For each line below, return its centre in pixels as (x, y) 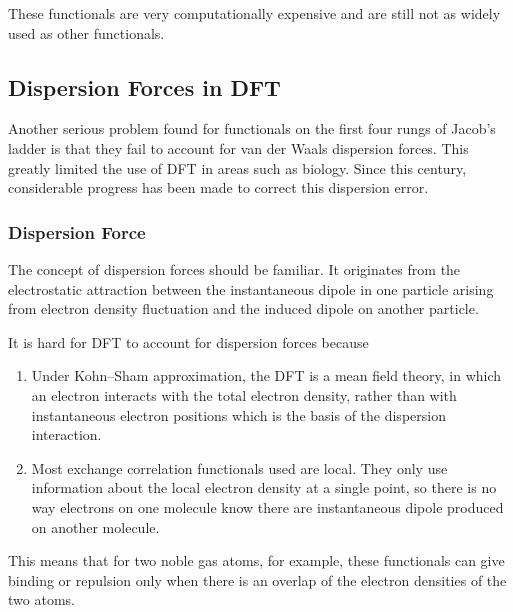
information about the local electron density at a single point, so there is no (264, 487)
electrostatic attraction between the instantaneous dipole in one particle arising (251, 288)
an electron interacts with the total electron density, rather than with (244, 394)
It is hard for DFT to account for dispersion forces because (188, 341)
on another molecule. (95, 526)
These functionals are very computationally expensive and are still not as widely (254, 13)
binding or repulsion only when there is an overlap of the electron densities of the (257, 579)
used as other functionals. (86, 32)
